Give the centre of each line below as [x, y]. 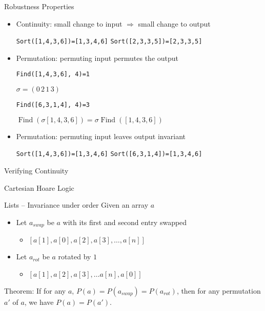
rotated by [75, 257]
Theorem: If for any [35, 290]
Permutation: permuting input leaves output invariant [101, 136]
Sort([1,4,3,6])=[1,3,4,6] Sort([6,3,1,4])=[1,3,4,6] [109, 154]
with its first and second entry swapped [125, 222]
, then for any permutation [219, 290]
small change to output [174, 23]
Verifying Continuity [36, 170]
